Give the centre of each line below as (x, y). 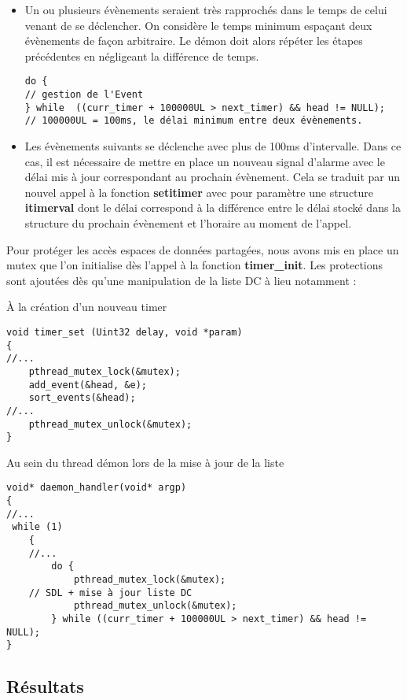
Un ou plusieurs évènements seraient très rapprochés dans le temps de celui (206, 9)
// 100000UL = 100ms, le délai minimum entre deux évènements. (194, 121)
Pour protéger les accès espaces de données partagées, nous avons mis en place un (203, 249)
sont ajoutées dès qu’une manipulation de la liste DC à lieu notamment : (181, 280)
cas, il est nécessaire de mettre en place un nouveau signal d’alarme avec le (205, 161)
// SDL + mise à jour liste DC (110, 593)
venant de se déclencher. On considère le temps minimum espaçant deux (198, 25)
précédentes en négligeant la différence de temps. (142, 56)
